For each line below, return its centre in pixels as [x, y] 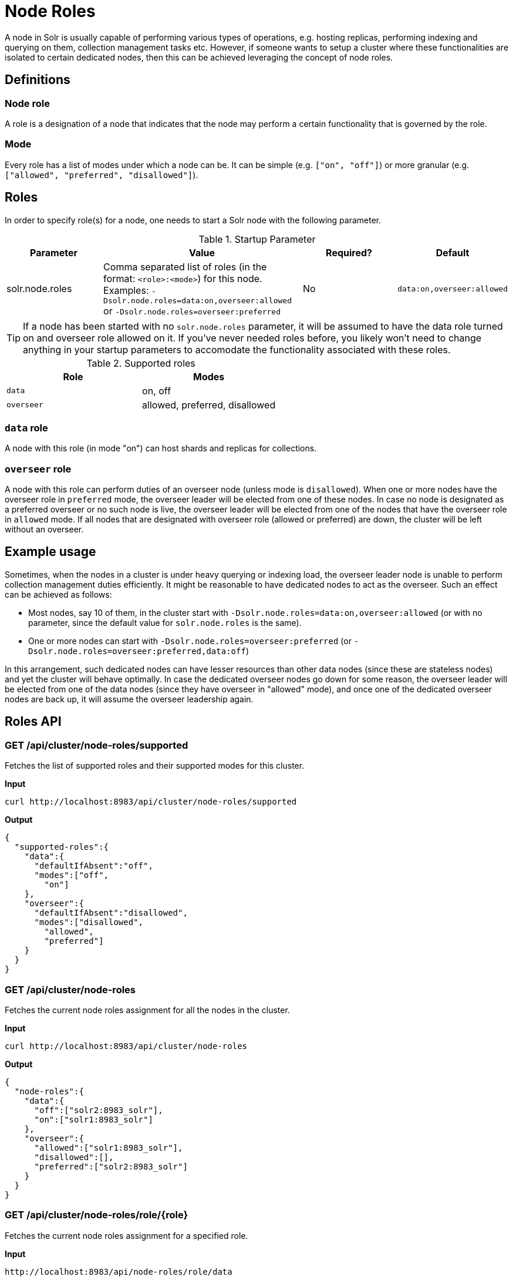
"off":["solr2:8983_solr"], [99, 1110]
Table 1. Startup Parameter [257, 239]
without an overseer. [44, 530]
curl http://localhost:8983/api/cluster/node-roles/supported [151, 802]
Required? [349, 252]
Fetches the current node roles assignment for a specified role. [126, 1235]
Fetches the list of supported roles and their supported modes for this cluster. [155, 766]
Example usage [50, 552]
